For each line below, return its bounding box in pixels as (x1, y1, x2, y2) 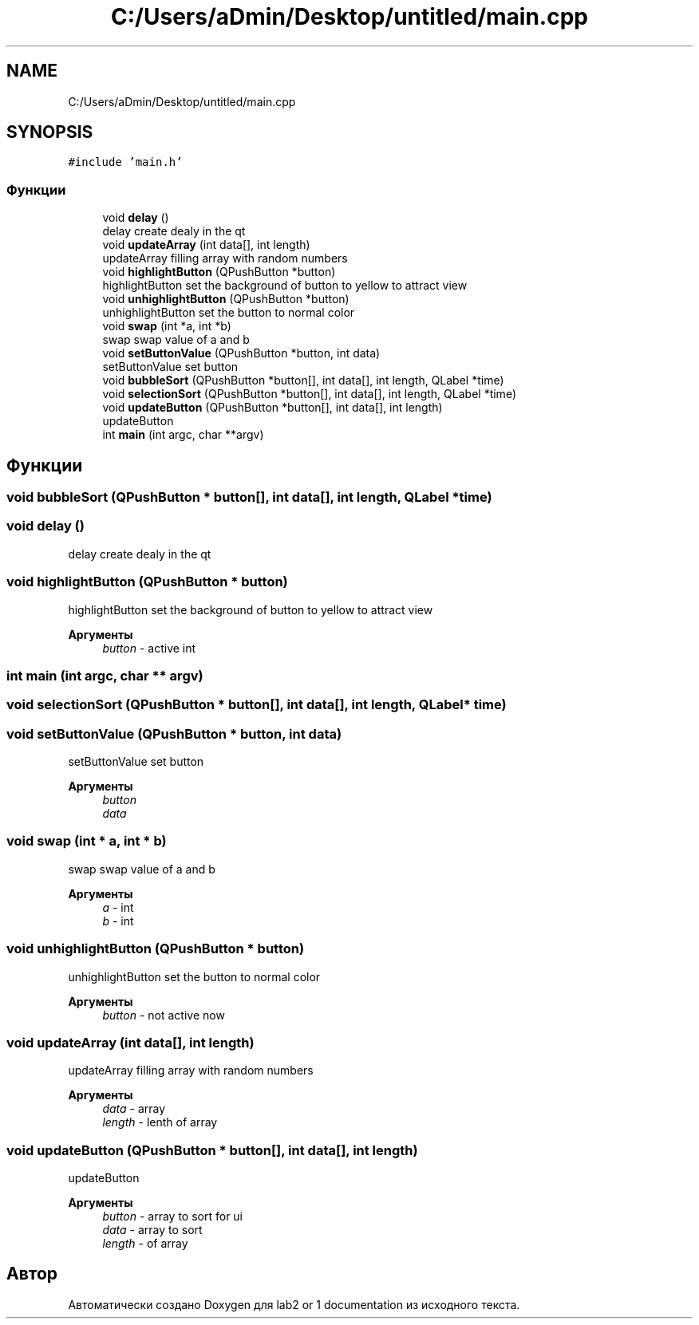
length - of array (102, 1236, 188, 1251)
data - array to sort (102, 1223, 203, 1237)
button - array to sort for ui (102, 1209, 243, 1224)
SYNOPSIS (6, 122, 93, 143)
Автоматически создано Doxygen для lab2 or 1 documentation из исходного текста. (68, 1297, 520, 1311)
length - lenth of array (102, 1115, 218, 1130)
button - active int (102, 641, 196, 655)
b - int (102, 913, 134, 928)
